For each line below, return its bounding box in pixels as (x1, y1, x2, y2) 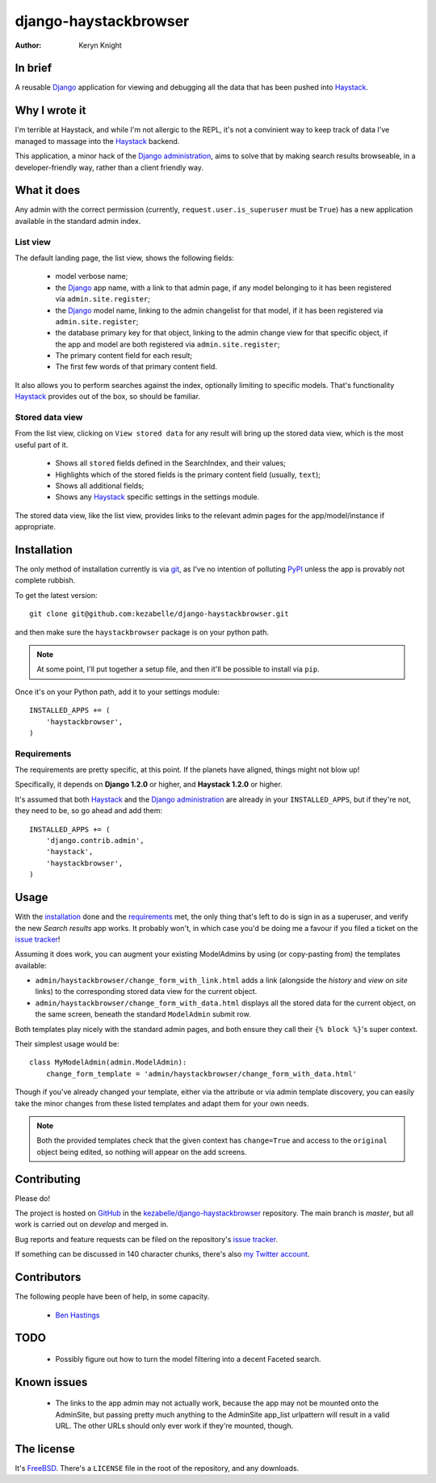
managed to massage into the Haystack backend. (15, 136, 180, 145)
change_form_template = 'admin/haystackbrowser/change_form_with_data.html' (45, 1069, 358, 1078)
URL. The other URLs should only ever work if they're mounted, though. (55, 1421, 294, 1430)
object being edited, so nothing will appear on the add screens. (36, 1147, 247, 1156)
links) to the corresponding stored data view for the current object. (35, 987, 258, 996)
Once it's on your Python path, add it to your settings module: (15, 687, 220, 697)
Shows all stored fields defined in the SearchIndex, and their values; (55, 458, 287, 468)
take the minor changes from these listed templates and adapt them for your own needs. (15, 1098, 309, 1108)
